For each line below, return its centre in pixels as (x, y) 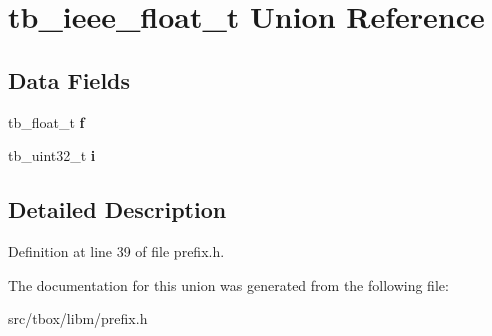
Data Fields (69, 79)
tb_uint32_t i (52, 155)
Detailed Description (117, 209)
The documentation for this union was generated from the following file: (228, 284)
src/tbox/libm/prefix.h (78, 318)
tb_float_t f (46, 121)
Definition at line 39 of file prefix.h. (116, 250)
